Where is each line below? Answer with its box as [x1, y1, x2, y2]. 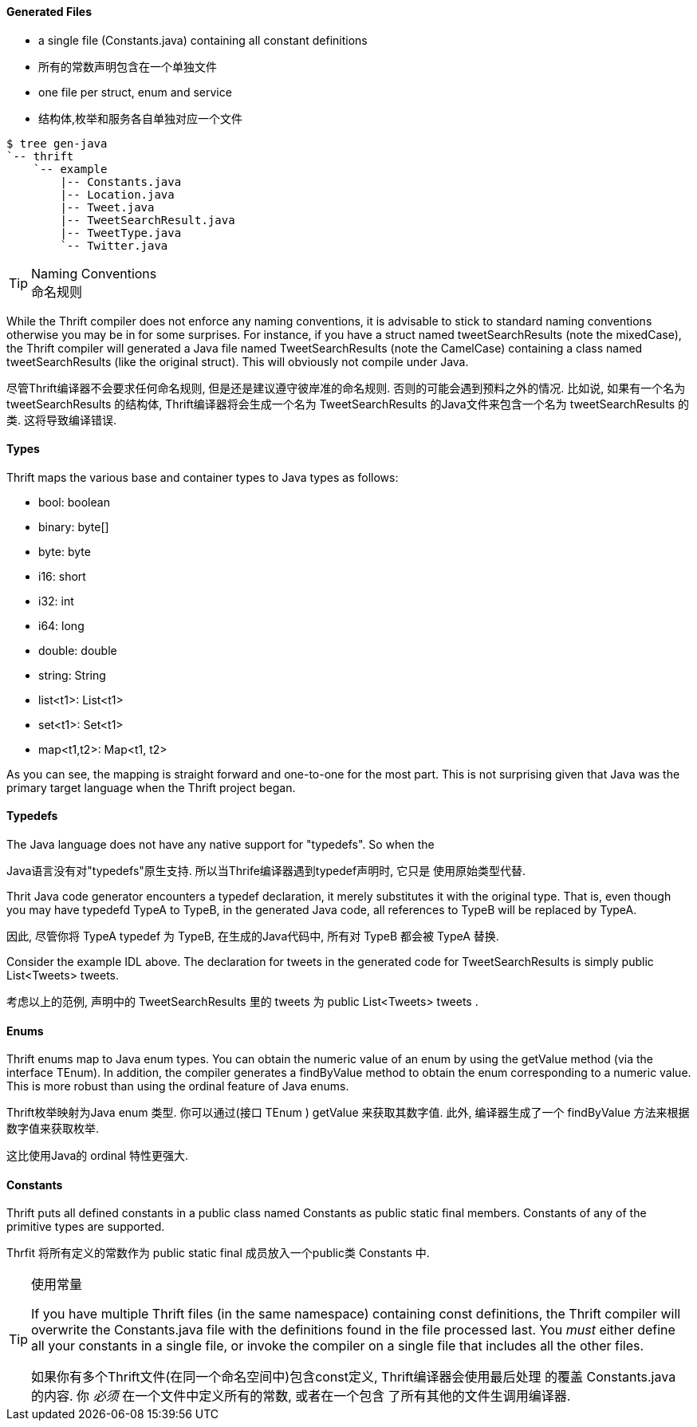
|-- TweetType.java [60, 226, 182, 239]
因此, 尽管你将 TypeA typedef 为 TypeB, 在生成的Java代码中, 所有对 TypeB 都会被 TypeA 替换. [6, 929, 499, 944]
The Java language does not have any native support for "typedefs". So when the [6, 838, 435, 852]
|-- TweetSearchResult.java [60, 213, 235, 227]
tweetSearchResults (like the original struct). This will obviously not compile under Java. [6, 354, 469, 369]
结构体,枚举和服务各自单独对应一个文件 [38, 111, 243, 125]
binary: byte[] [38, 519, 109, 534]
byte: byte [38, 544, 91, 558]
